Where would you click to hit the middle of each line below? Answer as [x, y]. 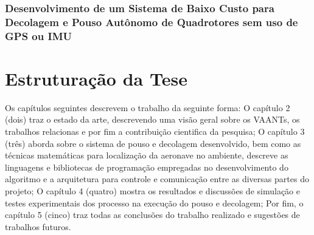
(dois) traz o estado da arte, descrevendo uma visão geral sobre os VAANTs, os [152, 119]
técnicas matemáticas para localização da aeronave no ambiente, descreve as [147, 155]
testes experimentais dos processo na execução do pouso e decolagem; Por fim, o [154, 203]
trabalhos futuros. [38, 226]
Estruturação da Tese [96, 78]
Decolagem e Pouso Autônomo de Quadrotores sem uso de [152, 22]
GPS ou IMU [38, 36]
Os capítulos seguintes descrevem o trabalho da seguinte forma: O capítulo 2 [148, 107]
